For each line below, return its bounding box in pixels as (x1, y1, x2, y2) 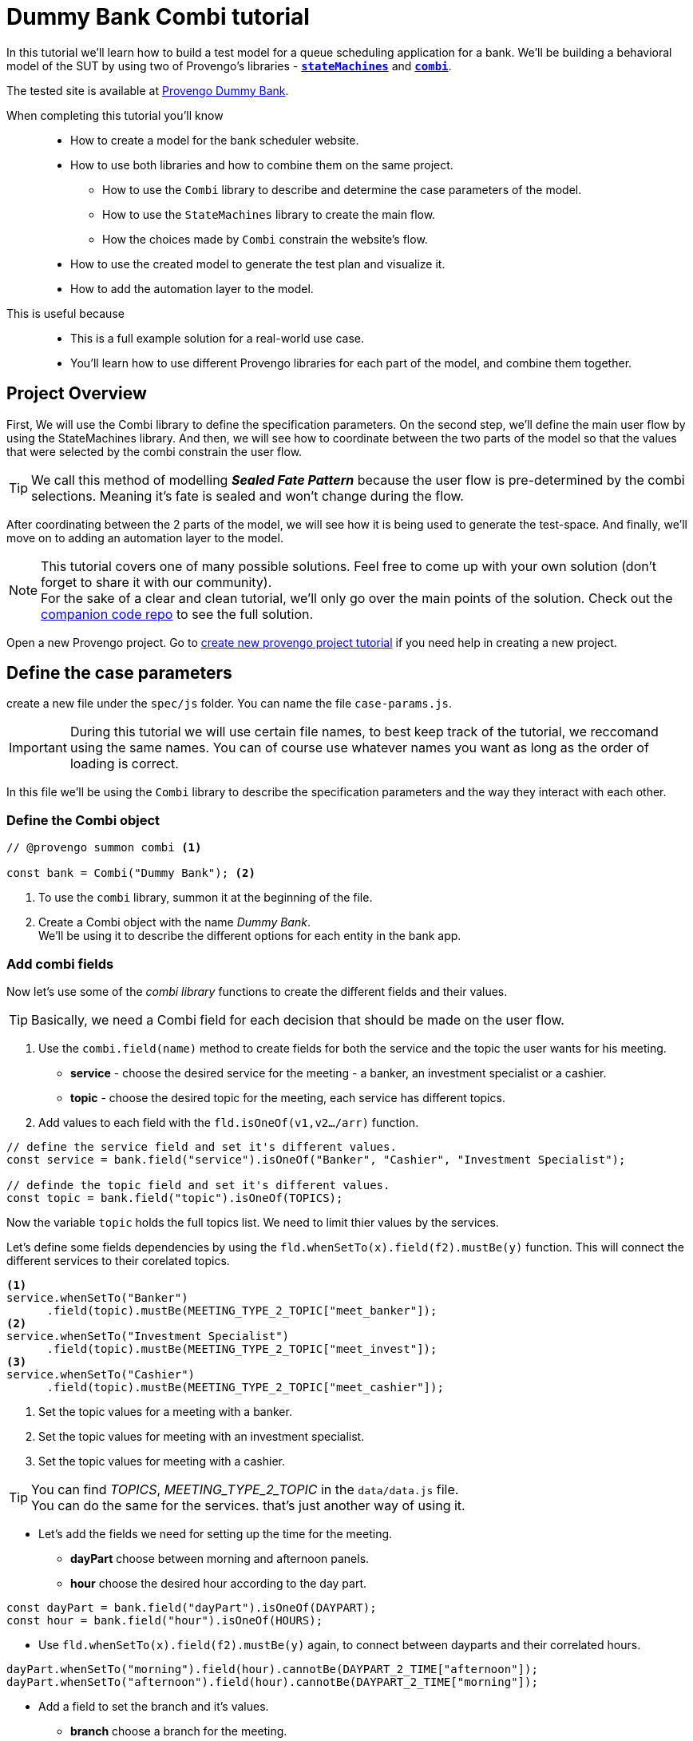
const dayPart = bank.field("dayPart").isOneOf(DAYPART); (6, 1600, 377, 1614)
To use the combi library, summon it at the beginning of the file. (38, 890, 373, 905)
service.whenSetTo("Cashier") (6, 1367, 196, 1381)
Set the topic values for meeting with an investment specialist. (38, 1429, 365, 1443)
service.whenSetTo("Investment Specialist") (6, 1329, 290, 1342)
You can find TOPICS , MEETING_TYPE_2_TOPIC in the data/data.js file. (31, 1481, 459, 1497)
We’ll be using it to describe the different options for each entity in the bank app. (38, 929, 461, 943)
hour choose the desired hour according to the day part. (70, 1576, 367, 1590)
